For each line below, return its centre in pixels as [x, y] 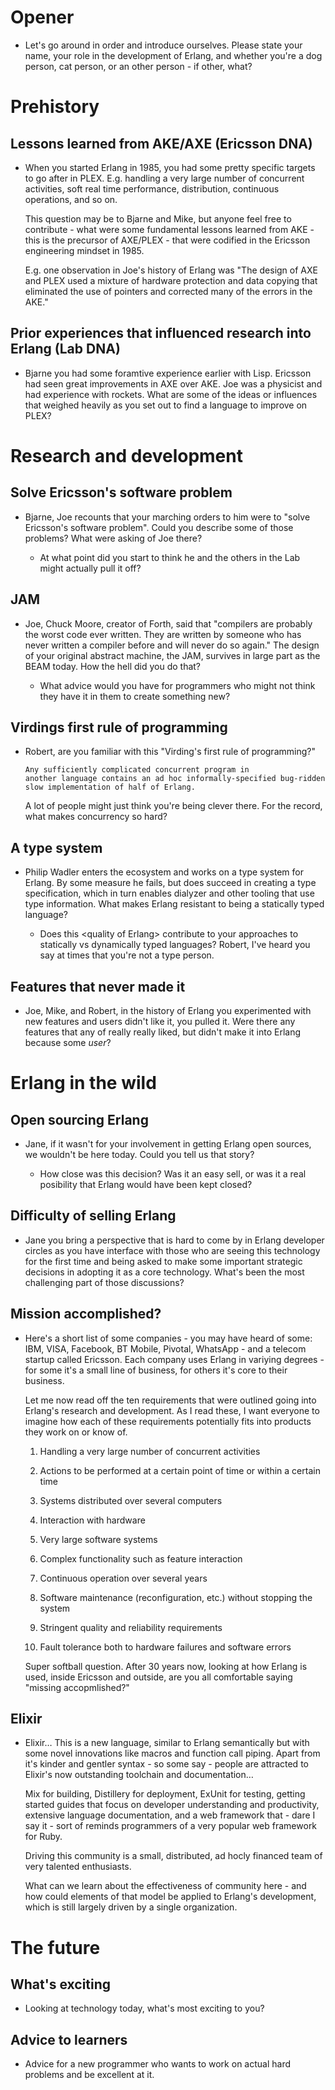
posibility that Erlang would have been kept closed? [146, 1184]
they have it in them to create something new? [135, 696]
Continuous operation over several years [123, 1578]
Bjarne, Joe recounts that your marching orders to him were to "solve [167, 517]
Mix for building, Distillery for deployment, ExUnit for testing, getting [165, 1794]
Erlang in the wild [83, 1083]
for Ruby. [43, 1837]
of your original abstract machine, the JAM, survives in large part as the [172, 655]
